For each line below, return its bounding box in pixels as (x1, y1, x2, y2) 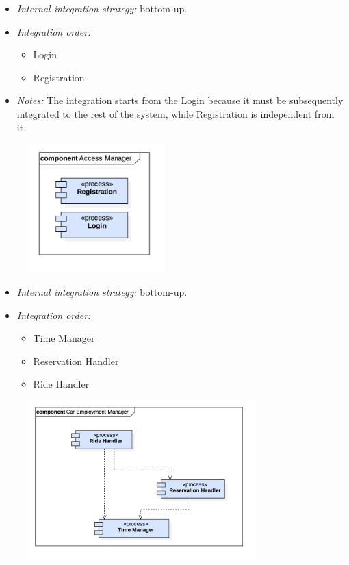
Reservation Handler (33, 353, 119, 368)
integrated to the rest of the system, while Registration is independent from (16, 106, 335, 121)
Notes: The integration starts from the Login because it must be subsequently (16, 93, 344, 108)
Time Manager (33, 331, 95, 345)
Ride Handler (33, 377, 90, 391)
